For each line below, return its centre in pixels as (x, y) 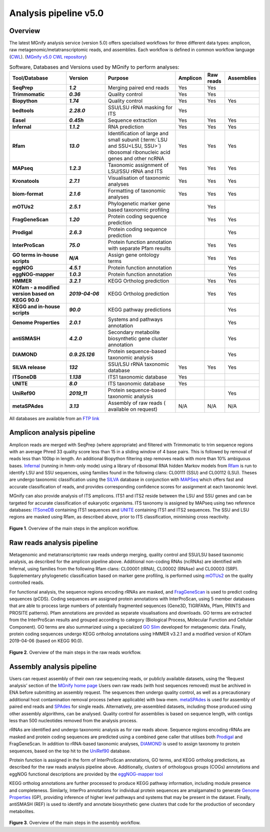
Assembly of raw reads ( (137, 403)
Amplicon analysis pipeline (52, 433)
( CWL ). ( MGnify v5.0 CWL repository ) (48, 57)
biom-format (28, 194)
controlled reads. (27, 583)
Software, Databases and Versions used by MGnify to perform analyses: (94, 67)
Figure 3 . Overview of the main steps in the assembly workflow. (75, 823)
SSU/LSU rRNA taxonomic (138, 364)
